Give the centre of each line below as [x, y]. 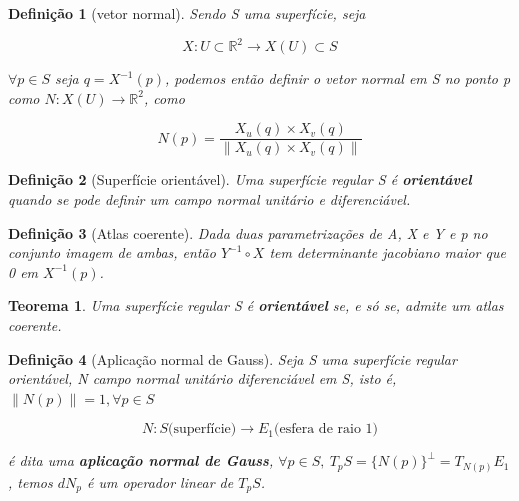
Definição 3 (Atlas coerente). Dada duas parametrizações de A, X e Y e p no [248, 232]
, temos [30, 481]
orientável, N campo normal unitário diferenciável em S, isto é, [202, 378]
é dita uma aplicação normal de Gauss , [141, 460]
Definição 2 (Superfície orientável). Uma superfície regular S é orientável [240, 179]
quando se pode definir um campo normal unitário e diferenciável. [209, 198]
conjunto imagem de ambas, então [112, 252]
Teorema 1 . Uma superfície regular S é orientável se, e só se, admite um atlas [256, 305]
